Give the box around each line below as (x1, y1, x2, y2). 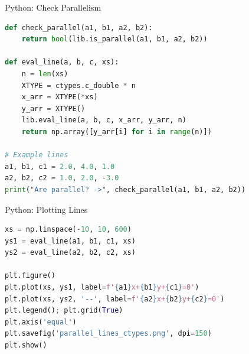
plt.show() (5, 341, 47, 350)
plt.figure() (5, 271, 55, 280)
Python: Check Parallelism (5, 1, 101, 13)
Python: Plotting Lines (5, 203, 88, 215)
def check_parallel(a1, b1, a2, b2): (5, 23, 153, 32)
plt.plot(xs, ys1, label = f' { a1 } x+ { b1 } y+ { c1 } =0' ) (5, 283, 199, 292)
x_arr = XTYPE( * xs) (21, 93, 98, 102)
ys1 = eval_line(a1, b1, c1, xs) (5, 236, 136, 245)
